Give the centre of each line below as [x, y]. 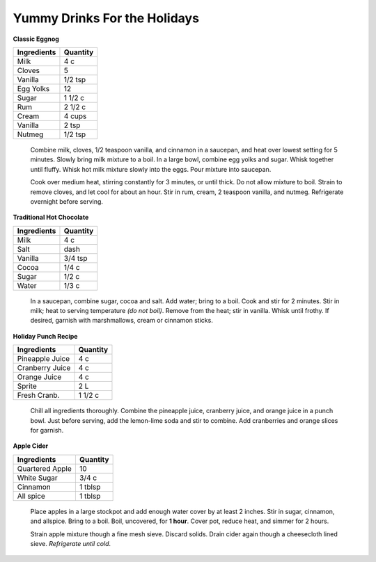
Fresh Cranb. [38, 395]
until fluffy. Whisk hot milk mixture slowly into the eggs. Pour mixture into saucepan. [151, 169]
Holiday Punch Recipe [45, 336]
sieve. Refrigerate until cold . [71, 543]
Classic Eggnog [36, 39]
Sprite [27, 386]
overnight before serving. [67, 201]
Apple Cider [31, 446]
